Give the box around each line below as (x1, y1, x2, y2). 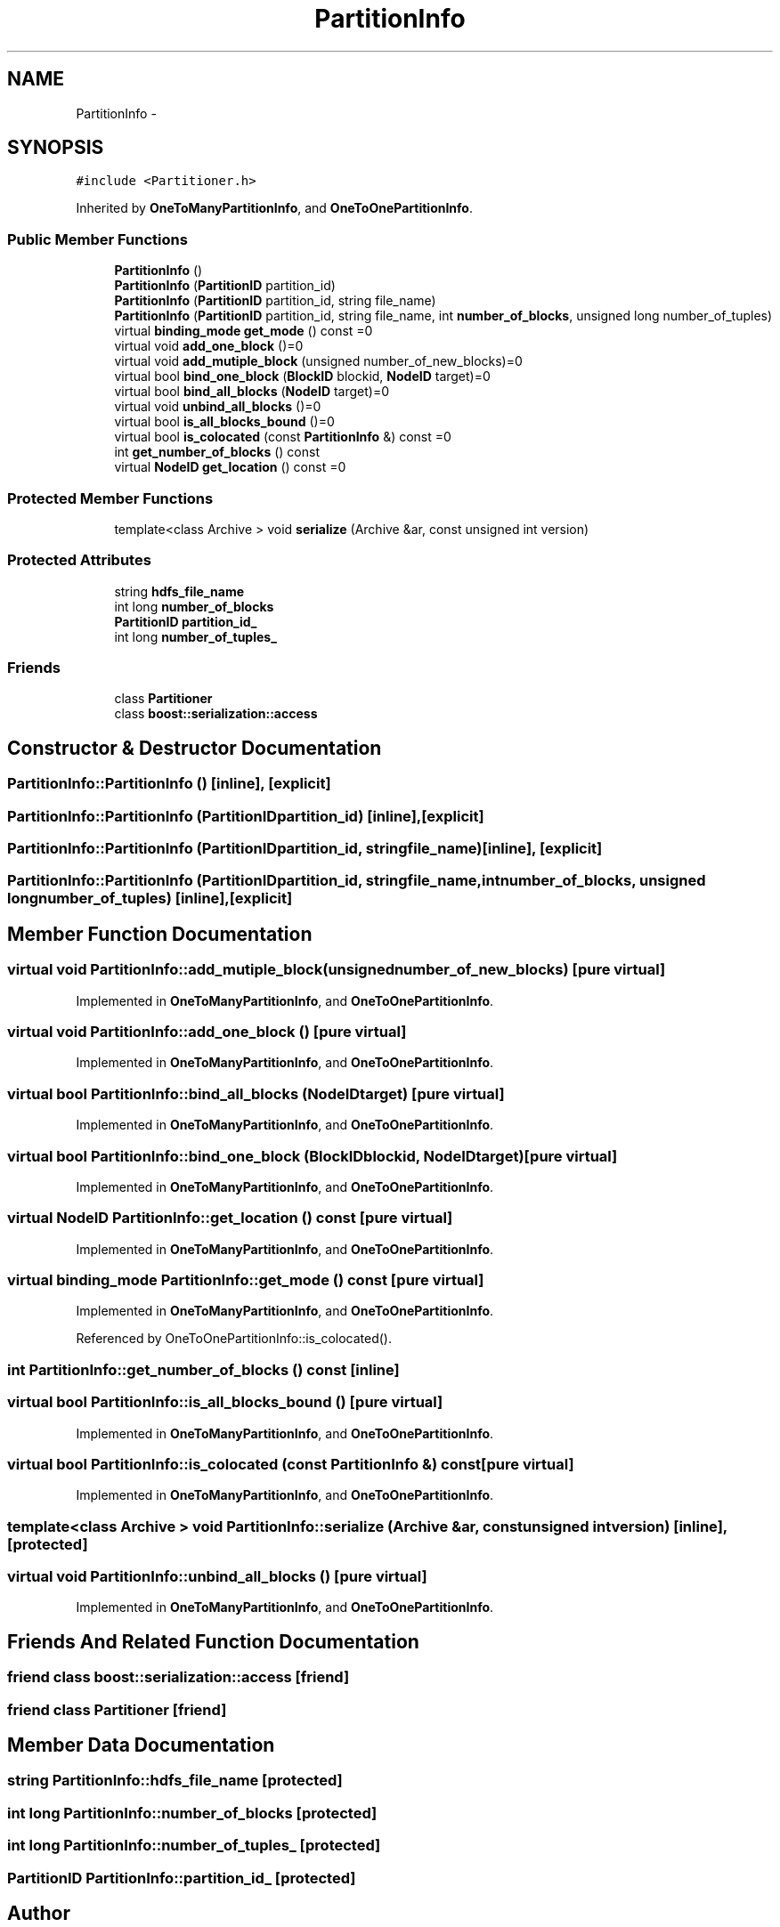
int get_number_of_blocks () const (114, 444, 321, 460)
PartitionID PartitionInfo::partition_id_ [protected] (7, 1868, 356, 1887)
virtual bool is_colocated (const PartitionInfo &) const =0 (114, 429, 451, 445)
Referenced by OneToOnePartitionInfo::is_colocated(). (76, 1331, 392, 1347)
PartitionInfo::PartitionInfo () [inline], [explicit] (7, 774, 331, 793)
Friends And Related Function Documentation (7, 1630, 419, 1653)
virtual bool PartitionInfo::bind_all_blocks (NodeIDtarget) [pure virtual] (7, 1084, 505, 1103)
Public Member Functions (7, 230, 188, 248)
